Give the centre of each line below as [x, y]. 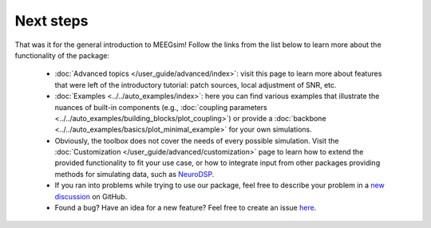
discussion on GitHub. [91, 196]
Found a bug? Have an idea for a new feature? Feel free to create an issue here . [186, 208]
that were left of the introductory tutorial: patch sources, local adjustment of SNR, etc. [196, 85]
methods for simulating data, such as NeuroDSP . [134, 174]
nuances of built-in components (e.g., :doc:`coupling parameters [161, 107]
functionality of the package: [62, 55]
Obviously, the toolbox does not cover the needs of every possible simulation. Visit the [197, 140]
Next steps [51, 21]
